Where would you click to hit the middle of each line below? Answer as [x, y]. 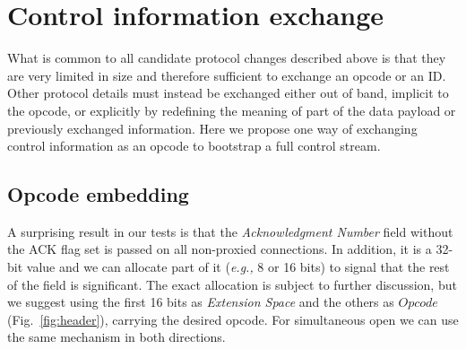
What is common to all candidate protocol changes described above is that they [227, 58]
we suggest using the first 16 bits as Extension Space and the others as [201, 302]
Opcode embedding [98, 194]
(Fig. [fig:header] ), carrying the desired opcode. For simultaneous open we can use [233, 319]
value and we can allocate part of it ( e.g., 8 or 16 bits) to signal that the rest [238, 267]
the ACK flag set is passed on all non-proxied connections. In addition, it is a [220, 249]
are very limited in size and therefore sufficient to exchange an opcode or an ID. [227, 75]
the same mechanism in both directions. [116, 337]
